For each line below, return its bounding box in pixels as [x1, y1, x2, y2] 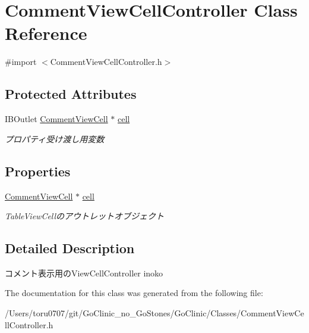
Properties [5, 161, 71, 180]
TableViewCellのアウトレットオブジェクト [5, 210, 165, 222]
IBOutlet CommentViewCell [5, 113, 108, 125]
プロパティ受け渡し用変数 [5, 132, 105, 145]
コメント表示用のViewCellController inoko [5, 266, 163, 279]
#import [5, 55, 37, 68]
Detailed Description [5, 239, 135, 257]
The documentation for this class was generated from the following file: [5, 287, 263, 299]
